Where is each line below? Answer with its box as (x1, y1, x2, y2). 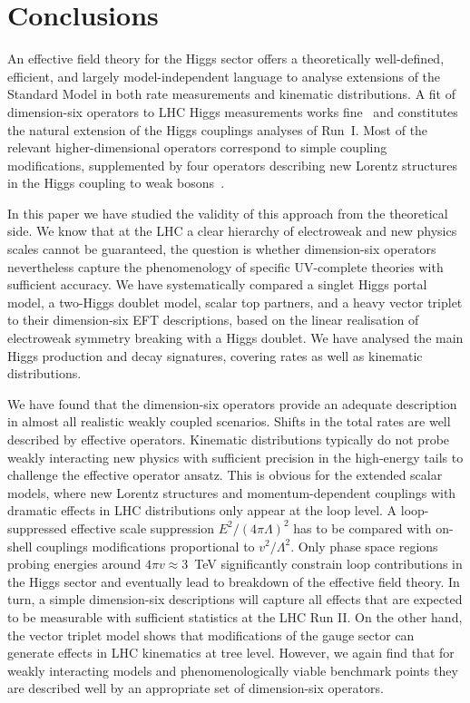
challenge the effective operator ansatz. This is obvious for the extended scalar (7, 465, 443, 484)
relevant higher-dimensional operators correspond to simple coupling (7, 138, 387, 157)
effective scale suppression (71, 518, 215, 537)
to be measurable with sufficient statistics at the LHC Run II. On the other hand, (7, 607, 463, 626)
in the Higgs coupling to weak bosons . (7, 173, 225, 192)
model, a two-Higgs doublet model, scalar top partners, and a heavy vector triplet (7, 292, 463, 311)
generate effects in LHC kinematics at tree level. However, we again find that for (7, 643, 455, 662)
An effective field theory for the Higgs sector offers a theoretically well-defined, (7, 49, 445, 68)
